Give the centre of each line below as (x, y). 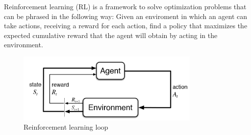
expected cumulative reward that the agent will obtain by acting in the (111, 35)
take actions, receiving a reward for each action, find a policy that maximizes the (126, 26)
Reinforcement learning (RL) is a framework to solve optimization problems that (125, 6)
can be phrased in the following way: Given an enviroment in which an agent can (126, 16)
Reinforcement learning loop (66, 127)
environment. (24, 45)
